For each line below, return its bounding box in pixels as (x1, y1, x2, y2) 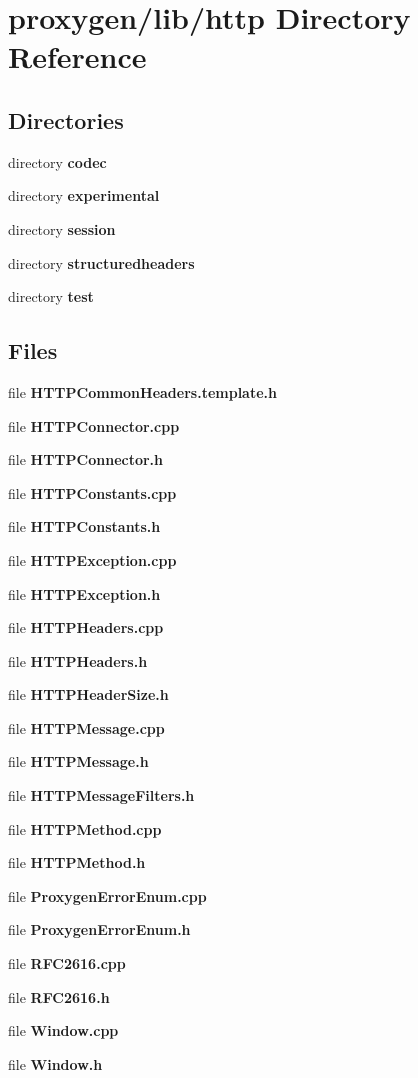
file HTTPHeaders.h (8, 650, 148, 671)
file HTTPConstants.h (8, 516, 161, 537)
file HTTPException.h (8, 583, 161, 604)
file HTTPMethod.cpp (8, 818, 162, 839)
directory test (8, 286, 94, 307)
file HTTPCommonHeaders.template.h (8, 381, 277, 402)
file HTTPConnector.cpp (8, 415, 180, 436)
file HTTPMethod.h (8, 852, 146, 873)
